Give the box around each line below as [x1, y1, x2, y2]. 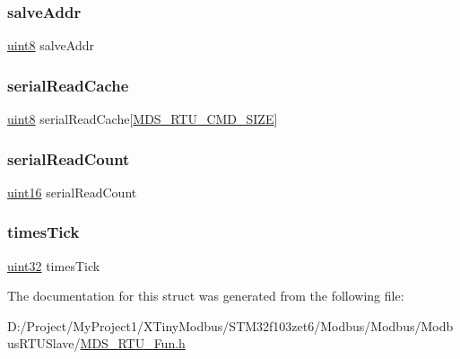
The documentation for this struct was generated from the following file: [7, 286, 404, 305]
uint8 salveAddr [7, 36, 94, 55]
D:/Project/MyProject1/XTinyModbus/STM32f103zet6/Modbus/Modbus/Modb [7, 316, 454, 335]
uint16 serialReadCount [7, 182, 137, 201]
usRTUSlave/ [7, 334, 81, 353]
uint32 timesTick [7, 256, 100, 275]
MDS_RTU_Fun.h [80, 334, 186, 353]
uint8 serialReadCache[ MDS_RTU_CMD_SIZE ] [7, 109, 278, 128]
